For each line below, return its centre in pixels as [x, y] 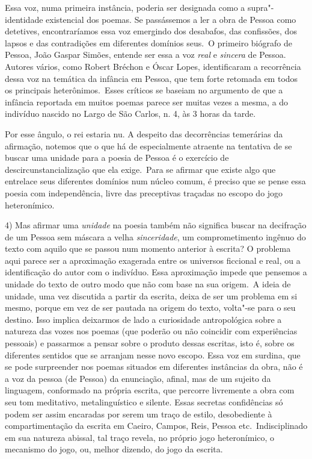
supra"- [261, 7]
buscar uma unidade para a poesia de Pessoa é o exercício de [117, 158]
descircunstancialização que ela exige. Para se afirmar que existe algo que [140, 169]
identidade [24, 19]
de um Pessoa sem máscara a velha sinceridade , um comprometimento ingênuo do [155, 236]
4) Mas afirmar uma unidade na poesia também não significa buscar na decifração [156, 225]
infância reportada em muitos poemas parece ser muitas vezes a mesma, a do [147, 101]
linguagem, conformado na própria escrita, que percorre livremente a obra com [150, 390]
